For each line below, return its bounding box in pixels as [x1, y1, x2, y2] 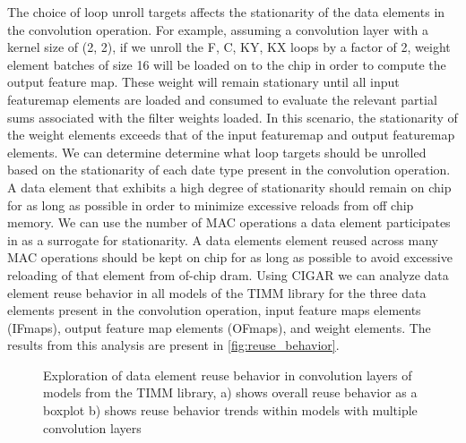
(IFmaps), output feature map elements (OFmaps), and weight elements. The [7, 318, 431, 337]
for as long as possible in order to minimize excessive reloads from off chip [7, 195, 414, 214]
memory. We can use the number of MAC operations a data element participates [7, 213, 451, 232]
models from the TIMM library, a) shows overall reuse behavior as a [43, 383, 418, 402]
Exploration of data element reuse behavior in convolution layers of [43, 365, 412, 384]
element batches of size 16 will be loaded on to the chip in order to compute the [7, 55, 446, 73]
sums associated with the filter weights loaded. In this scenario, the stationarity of [7, 107, 458, 126]
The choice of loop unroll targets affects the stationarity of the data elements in [7, 3, 445, 21]
